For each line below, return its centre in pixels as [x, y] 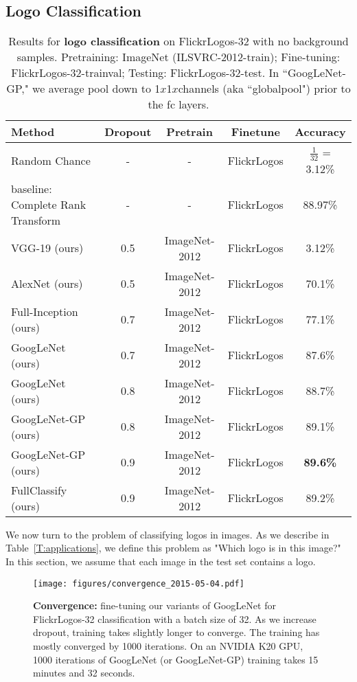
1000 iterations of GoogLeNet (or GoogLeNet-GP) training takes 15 [176, 659]
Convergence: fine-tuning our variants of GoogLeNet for [154, 605]
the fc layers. [178, 104]
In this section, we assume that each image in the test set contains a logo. [161, 561]
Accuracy [320, 132]
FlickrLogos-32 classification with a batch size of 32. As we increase [175, 618]
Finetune [256, 132]
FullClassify [39, 490]
